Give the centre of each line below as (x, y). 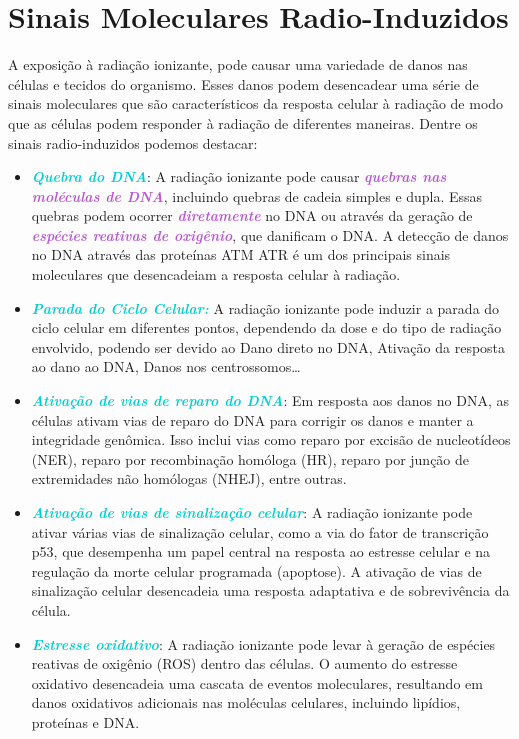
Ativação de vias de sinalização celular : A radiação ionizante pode (252, 512)
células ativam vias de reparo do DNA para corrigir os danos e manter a (252, 419)
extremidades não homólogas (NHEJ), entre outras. (189, 478)
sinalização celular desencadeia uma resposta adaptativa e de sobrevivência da (270, 590)
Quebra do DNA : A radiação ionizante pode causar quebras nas (239, 176)
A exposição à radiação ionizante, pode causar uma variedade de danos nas (238, 64)
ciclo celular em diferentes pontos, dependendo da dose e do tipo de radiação (266, 327)
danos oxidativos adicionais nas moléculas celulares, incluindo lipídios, (246, 702)
